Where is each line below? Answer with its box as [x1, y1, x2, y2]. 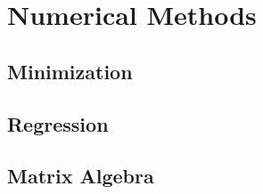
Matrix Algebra [7, 162, 154, 190]
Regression [7, 109, 109, 137]
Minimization [7, 57, 133, 85]
